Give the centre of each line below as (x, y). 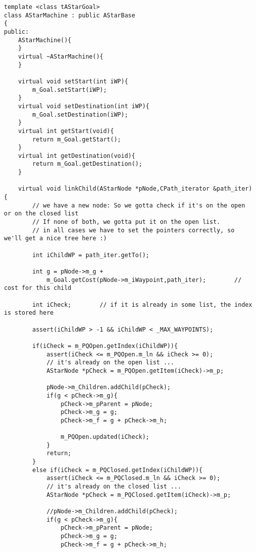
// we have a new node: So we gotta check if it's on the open (139, 205)
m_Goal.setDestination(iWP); (80, 114)
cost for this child (38, 288)
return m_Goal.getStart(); (77, 139)
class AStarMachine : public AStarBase (70, 15)
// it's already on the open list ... (110, 363)
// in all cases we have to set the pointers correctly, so (133, 230)
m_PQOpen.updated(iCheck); (105, 437)
